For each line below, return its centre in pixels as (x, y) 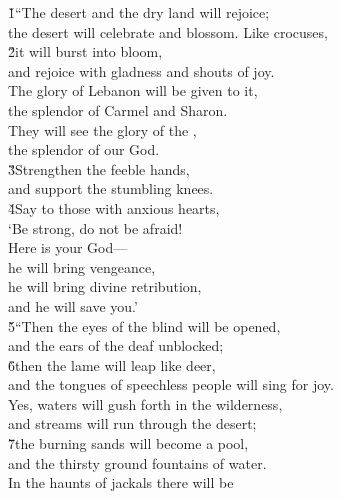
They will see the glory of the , (102, 129)
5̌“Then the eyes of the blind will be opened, (144, 325)
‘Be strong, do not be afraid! (95, 227)
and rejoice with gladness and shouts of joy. (141, 70)
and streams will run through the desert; (132, 423)
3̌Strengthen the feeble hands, (99, 168)
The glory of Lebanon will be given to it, (133, 90)
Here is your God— (68, 247)
